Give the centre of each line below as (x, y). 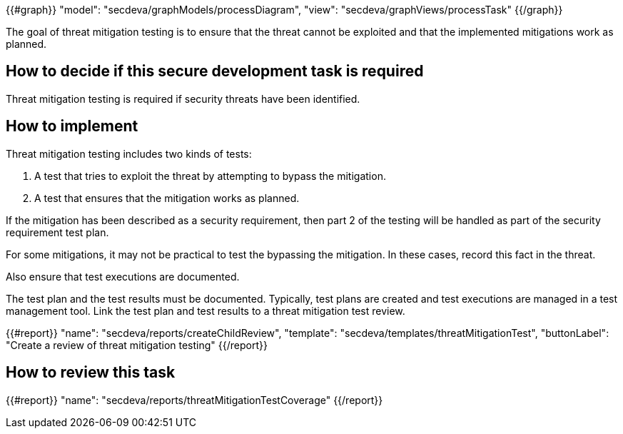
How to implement (72, 126)
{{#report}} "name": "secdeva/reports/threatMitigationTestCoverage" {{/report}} (194, 400)
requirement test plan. (57, 232)
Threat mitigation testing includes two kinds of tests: (129, 153)
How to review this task (91, 373)
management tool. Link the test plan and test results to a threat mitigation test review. (206, 311)
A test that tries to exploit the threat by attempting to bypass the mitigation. (210, 176)
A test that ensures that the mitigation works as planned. (167, 198)
